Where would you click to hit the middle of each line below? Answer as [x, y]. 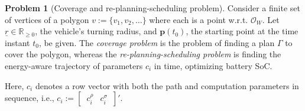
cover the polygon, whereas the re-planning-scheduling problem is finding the [143, 54]
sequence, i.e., [30, 98]
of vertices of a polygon [47, 19]
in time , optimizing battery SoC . [213, 65]
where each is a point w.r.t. [199, 19]
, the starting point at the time [242, 31]
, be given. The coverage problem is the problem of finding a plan [157, 42]
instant [17, 42]
